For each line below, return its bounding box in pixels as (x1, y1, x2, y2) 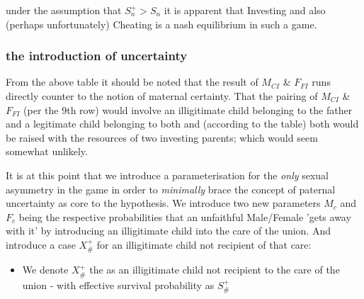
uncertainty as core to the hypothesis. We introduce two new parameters (6, 196, 321, 210)
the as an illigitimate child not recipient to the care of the (89, 262, 340, 277)
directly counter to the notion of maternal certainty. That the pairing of (6, 89, 318, 103)
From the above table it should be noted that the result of (6, 74, 258, 89)
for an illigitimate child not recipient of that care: (96, 237, 312, 252)
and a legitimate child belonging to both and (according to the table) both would (6, 116, 359, 131)
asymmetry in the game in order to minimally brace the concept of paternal (6, 181, 336, 196)
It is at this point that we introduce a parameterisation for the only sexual (6, 167, 329, 182)
